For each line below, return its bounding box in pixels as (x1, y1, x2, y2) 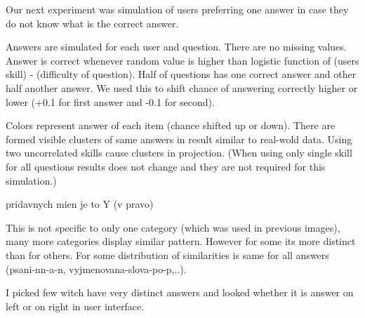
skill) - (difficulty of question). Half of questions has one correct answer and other (6, 67, 357, 81)
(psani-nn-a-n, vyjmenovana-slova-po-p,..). (6, 261, 187, 276)
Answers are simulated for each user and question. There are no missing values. (6, 39, 347, 54)
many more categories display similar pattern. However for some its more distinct (6, 234, 356, 249)
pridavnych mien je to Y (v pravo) (6, 197, 154, 211)
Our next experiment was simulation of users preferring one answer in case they (6, 2, 349, 16)
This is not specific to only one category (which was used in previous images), (6, 220, 340, 234)
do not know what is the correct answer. (6, 15, 179, 30)
